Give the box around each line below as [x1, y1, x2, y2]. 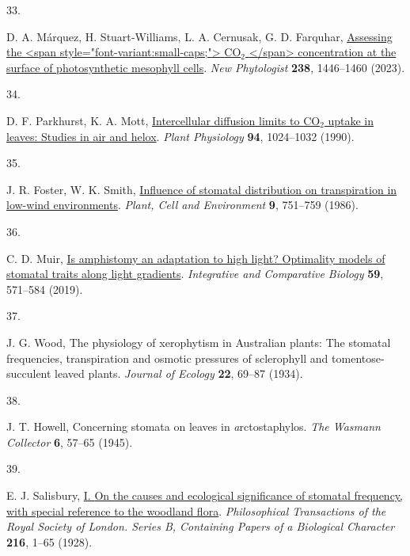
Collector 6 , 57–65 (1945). [6, 433, 133, 450]
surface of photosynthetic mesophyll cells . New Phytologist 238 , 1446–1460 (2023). [6, 59, 405, 75]
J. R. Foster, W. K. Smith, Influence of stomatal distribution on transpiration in [6, 181, 397, 197]
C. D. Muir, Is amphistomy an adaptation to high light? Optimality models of [6, 249, 385, 266]
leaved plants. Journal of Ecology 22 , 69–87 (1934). [55, 365, 303, 382]
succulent [6, 365, 51, 382]
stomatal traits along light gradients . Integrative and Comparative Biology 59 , [6, 265, 384, 282]
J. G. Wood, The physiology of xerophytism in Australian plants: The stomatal [6, 333, 391, 350]
